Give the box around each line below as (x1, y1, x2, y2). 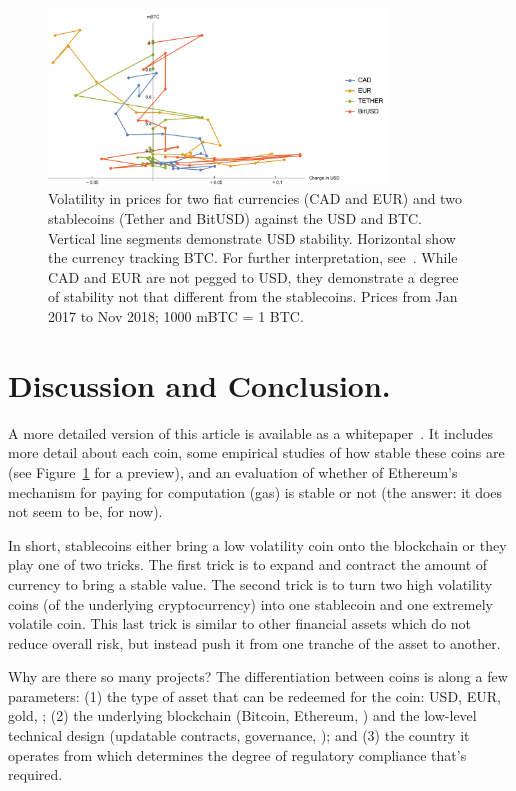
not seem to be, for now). (8, 501, 163, 522)
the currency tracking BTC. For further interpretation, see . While (48, 247, 458, 268)
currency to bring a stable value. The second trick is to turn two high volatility (8, 573, 493, 594)
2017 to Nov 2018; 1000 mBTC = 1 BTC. (48, 306, 304, 327)
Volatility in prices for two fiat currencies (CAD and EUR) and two (48, 188, 462, 209)
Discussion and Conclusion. (8, 364, 391, 405)
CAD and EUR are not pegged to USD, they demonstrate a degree (48, 266, 459, 287)
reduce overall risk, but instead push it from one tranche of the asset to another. (8, 632, 501, 653)
